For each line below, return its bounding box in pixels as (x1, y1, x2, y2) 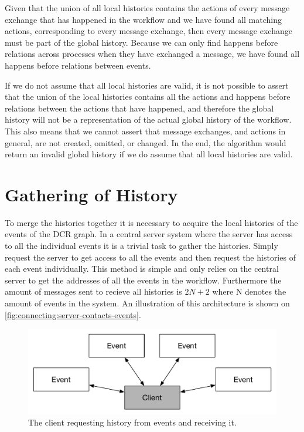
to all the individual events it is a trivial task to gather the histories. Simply (5, 239, 278, 252)
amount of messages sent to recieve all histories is (5, 285, 182, 298)
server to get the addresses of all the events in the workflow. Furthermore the (5, 274, 282, 286)
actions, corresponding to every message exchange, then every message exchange (5, 25, 292, 37)
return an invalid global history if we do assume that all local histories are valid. (5, 148, 293, 160)
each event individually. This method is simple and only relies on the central (5, 262, 279, 275)
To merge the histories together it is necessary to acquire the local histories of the (5, 216, 298, 228)
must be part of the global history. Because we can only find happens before (5, 36, 278, 48)
